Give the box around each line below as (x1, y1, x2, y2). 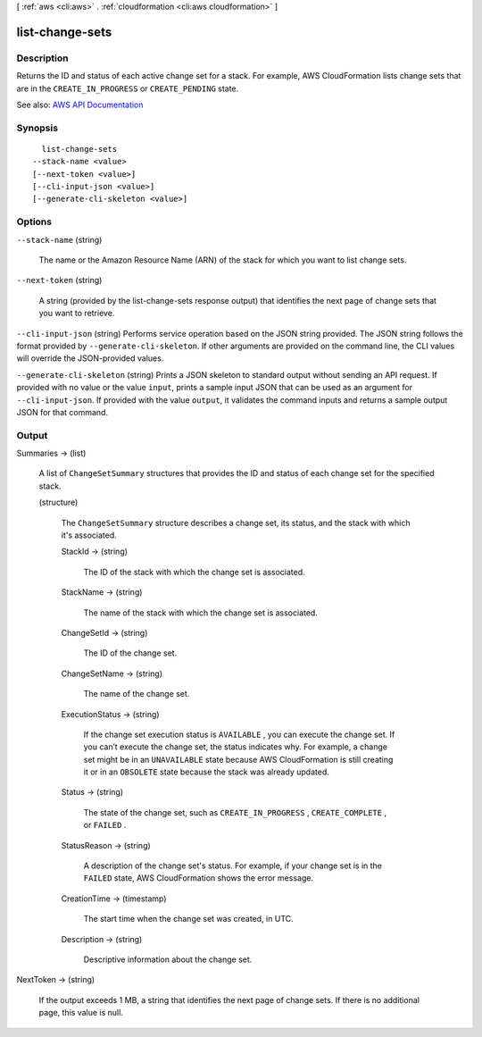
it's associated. (61, 530, 117, 540)
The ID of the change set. (83, 648, 178, 658)
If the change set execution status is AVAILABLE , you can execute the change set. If (83, 729, 395, 740)
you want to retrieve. (38, 308, 115, 319)
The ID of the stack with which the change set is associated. (83, 566, 305, 577)
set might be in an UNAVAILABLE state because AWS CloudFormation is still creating (83, 754, 394, 765)
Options (16, 215, 53, 228)
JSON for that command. (16, 406, 109, 417)
